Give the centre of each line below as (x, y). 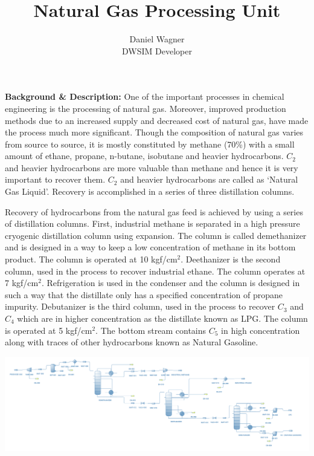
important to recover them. (55, 179)
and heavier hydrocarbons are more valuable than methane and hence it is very (152, 167)
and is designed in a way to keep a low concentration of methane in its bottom (150, 247)
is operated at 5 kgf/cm (49, 330)
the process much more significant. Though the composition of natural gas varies (154, 132)
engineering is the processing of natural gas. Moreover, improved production (146, 108)
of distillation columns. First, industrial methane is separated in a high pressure (152, 223)
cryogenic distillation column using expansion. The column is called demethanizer (156, 235)
